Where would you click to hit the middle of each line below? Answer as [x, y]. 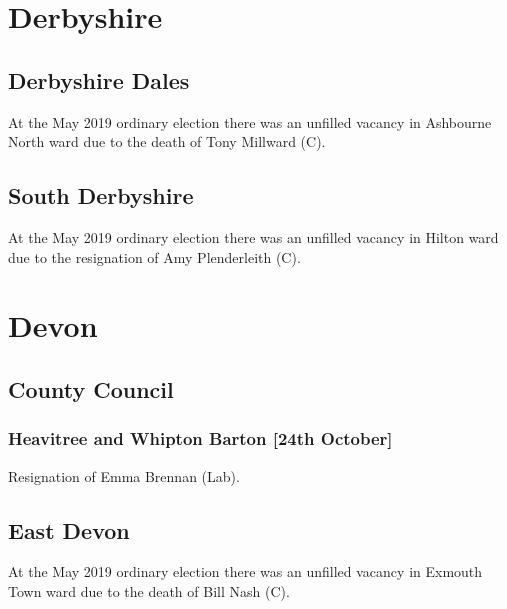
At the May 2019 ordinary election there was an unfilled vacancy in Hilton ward [253, 236]
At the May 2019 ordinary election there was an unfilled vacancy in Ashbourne [250, 121]
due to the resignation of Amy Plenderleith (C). [154, 256]
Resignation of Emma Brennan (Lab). [124, 475]
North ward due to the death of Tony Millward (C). [167, 141]
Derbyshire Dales [99, 79]
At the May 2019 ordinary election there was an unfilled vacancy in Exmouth [245, 571]
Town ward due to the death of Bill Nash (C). [149, 590]
